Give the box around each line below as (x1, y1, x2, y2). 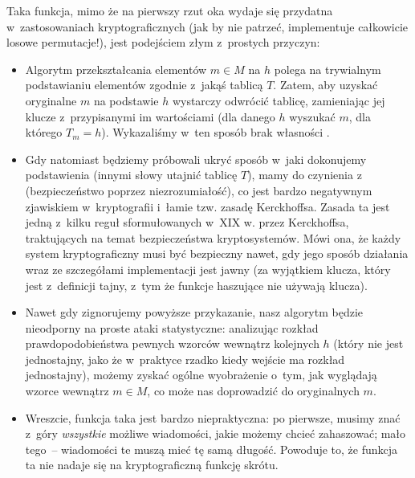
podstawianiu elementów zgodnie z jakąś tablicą (25, 76, 263, 93)
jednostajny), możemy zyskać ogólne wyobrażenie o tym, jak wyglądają (25, 366, 377, 383)
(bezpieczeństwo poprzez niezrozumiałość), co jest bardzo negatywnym (25, 182, 372, 198)
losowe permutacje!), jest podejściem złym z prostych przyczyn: (6, 34, 320, 51)
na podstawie (93, 92, 159, 108)
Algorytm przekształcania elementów (25, 60, 207, 77)
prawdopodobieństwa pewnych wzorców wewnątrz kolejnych (25, 335, 319, 352)
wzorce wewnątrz (25, 382, 109, 399)
